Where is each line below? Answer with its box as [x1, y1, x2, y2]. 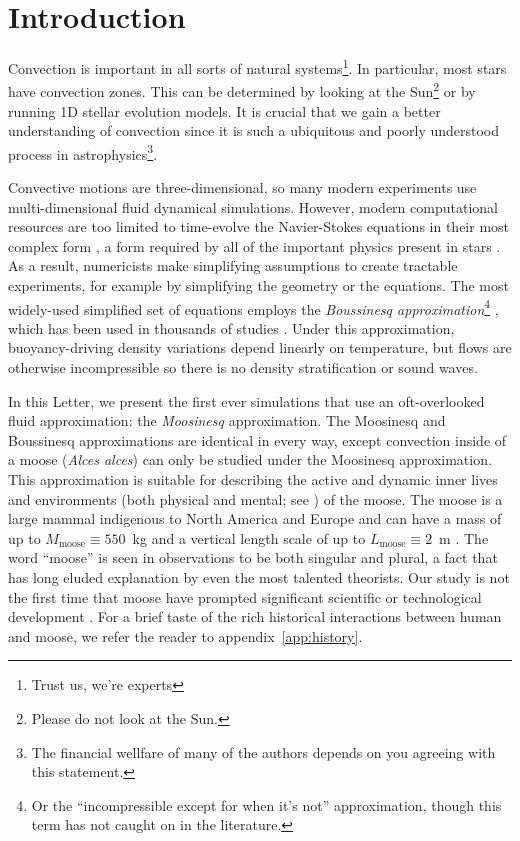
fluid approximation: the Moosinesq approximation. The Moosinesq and [8, 410, 446, 431]
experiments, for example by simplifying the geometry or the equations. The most [8, 275, 509, 296]
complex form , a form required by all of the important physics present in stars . [8, 235, 501, 256]
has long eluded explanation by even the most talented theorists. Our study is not [8, 567, 510, 587]
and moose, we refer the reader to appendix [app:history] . [8, 625, 363, 646]
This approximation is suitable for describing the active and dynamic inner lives [8, 469, 498, 490]
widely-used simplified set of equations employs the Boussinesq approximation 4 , [8, 295, 499, 319]
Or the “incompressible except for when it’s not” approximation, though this [31, 794, 502, 815]
